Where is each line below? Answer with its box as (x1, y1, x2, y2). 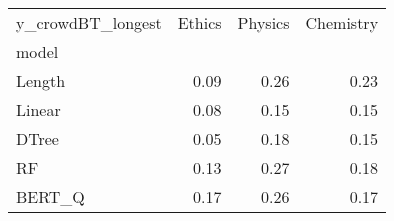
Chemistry (305, 11, 379, 34)
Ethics (177, 11, 222, 34)
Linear (16, 98, 61, 121)
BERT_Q (16, 185, 85, 208)
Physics (237, 11, 290, 34)
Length (16, 69, 66, 92)
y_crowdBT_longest (16, 11, 162, 34)
